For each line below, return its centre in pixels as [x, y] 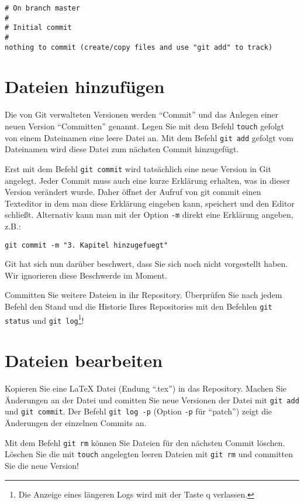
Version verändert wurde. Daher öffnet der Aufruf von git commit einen [133, 192]
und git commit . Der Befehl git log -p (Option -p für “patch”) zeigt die [139, 411]
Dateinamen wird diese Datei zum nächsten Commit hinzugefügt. [122, 149]
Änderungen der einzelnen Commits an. [76, 423]
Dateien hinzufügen [85, 86]
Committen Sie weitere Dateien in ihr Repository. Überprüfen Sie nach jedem [144, 295]
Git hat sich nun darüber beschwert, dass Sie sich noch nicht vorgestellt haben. [146, 264]
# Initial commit [38, 28]
